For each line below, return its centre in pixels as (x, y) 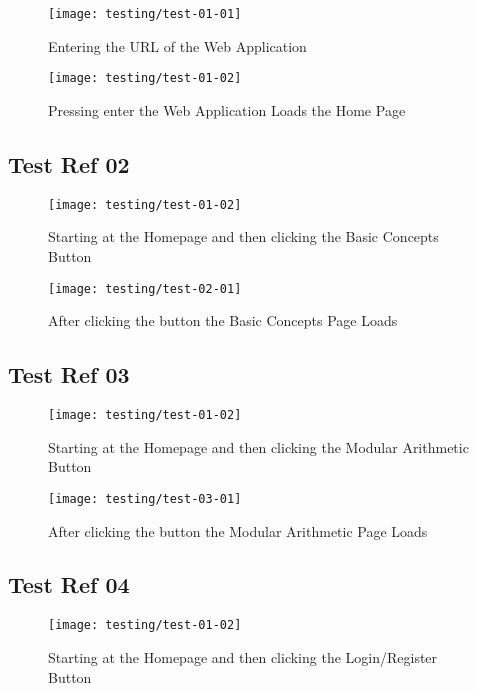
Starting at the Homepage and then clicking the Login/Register (243, 656)
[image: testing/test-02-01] (145, 288)
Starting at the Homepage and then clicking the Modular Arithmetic (258, 446)
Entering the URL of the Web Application (177, 45)
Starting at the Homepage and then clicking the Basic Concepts (243, 236)
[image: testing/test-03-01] (145, 498)
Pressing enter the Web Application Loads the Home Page (227, 109)
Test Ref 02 (69, 163)
